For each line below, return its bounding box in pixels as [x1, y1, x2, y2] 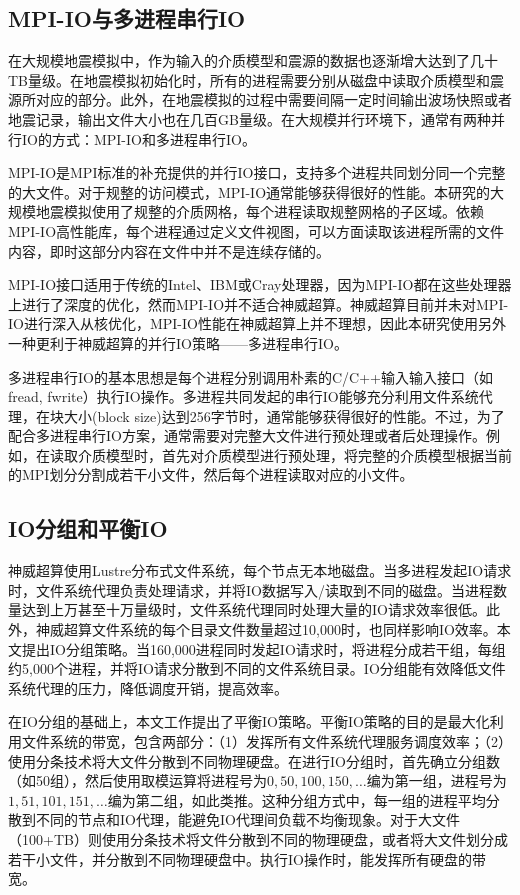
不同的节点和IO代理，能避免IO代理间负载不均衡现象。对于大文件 [35, 809, 460, 830]
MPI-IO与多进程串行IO [8, 3, 246, 34]
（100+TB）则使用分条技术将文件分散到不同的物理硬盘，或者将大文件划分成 [8, 829, 508, 849]
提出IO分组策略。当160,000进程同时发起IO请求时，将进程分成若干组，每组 [21, 638, 506, 659]
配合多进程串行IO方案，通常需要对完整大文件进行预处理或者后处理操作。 [8, 425, 486, 446]
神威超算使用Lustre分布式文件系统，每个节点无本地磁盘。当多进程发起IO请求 [8, 560, 512, 581]
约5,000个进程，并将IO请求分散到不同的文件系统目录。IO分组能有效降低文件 [8, 658, 506, 679]
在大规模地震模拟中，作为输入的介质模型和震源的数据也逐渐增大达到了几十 [8, 50, 498, 71]
